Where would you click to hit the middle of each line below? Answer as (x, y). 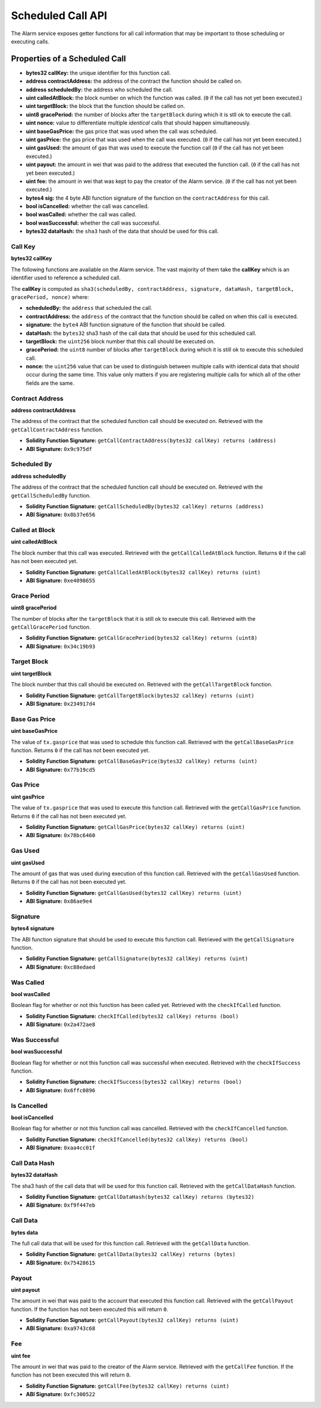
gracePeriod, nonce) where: (50, 297)
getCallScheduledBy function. (51, 495)
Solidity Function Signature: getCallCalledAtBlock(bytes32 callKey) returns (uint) (143, 572)
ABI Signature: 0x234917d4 (61, 704)
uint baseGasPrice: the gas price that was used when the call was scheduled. (122, 131)
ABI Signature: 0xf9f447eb (61, 1205)
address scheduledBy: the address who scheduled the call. (99, 89)
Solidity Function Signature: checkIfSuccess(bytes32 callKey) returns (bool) (134, 1082)
